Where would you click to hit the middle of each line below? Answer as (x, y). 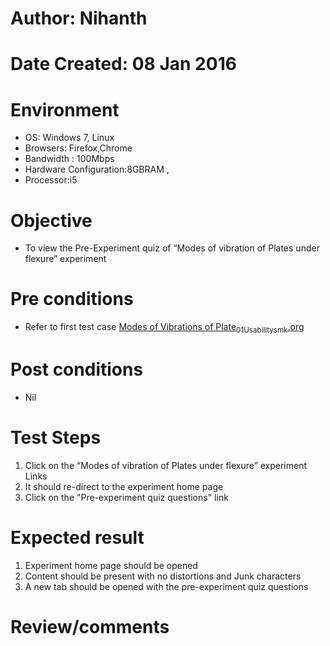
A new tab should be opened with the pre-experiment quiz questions (166, 586)
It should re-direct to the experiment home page (124, 486)
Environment (65, 109)
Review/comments (90, 626)
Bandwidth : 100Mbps (69, 159)
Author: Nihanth (79, 18)
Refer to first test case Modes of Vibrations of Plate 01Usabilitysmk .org (164, 328)
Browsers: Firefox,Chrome (78, 148)
